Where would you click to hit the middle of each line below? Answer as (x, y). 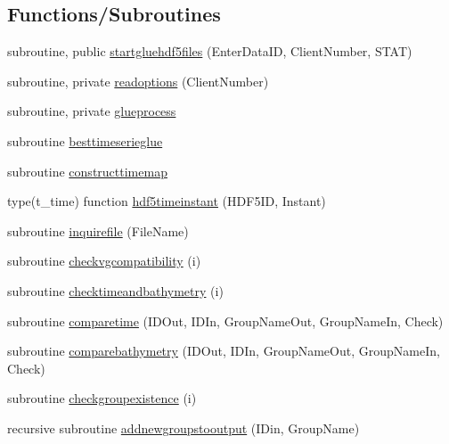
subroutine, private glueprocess (92, 111)
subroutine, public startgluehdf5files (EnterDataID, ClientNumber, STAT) (210, 51)
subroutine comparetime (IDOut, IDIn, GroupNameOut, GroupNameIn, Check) (225, 321)
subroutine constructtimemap (87, 171)
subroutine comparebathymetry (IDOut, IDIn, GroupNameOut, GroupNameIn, (224, 351)
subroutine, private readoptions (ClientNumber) (138, 81)
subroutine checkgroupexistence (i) (102, 398)
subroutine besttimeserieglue (85, 140)
